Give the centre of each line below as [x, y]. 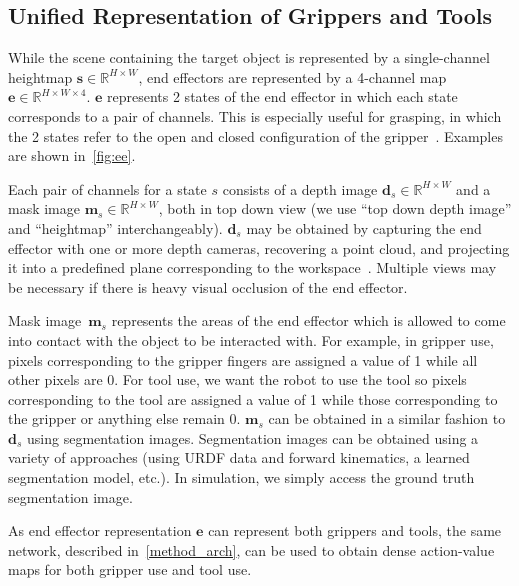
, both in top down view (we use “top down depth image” [335, 208]
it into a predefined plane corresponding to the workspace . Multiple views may [252, 267]
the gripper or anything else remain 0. [124, 418]
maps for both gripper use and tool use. [130, 569]
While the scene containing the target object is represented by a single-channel [249, 57]
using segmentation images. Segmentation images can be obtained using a [253, 437]
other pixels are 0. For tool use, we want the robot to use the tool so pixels [237, 379]
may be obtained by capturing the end [364, 227]
